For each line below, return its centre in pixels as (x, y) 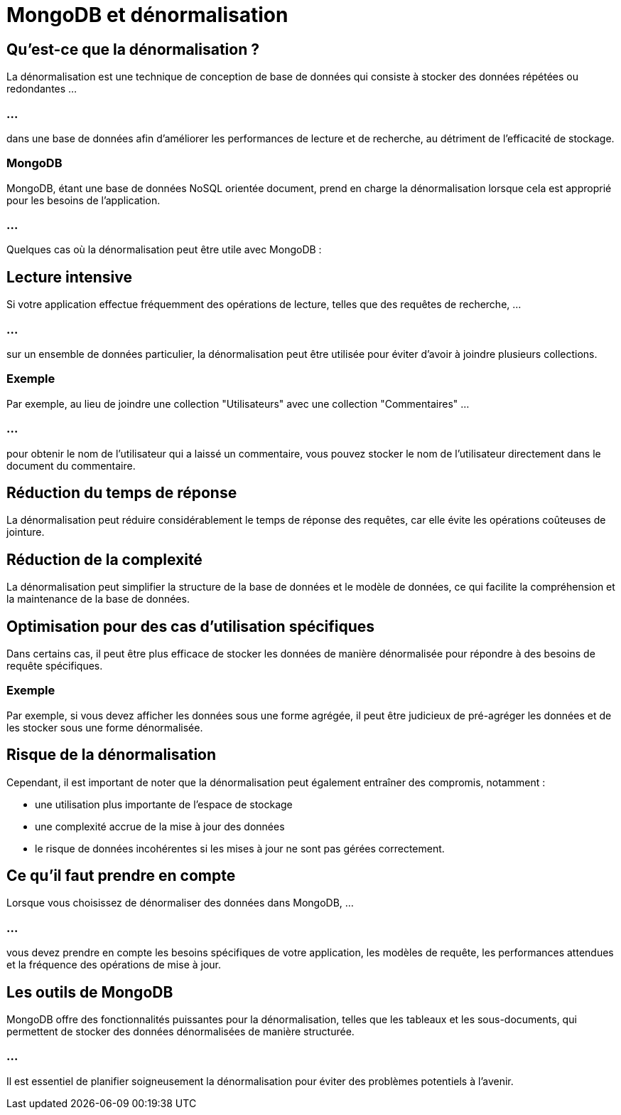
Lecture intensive (70, 277)
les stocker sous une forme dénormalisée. (105, 727)
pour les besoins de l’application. (83, 200)
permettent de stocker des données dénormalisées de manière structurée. (180, 1032)
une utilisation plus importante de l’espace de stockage (164, 804)
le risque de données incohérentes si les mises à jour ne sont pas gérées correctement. (240, 848)
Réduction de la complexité (104, 559)
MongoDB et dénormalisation (147, 15)
